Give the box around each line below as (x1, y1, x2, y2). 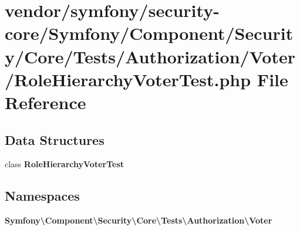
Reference (5, 90, 86, 114)
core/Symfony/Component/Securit (5, 21, 294, 45)
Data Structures (5, 130, 105, 148)
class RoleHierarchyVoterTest (5, 158, 124, 170)
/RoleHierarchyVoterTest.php (5, 67, 251, 91)
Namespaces (5, 187, 80, 205)
